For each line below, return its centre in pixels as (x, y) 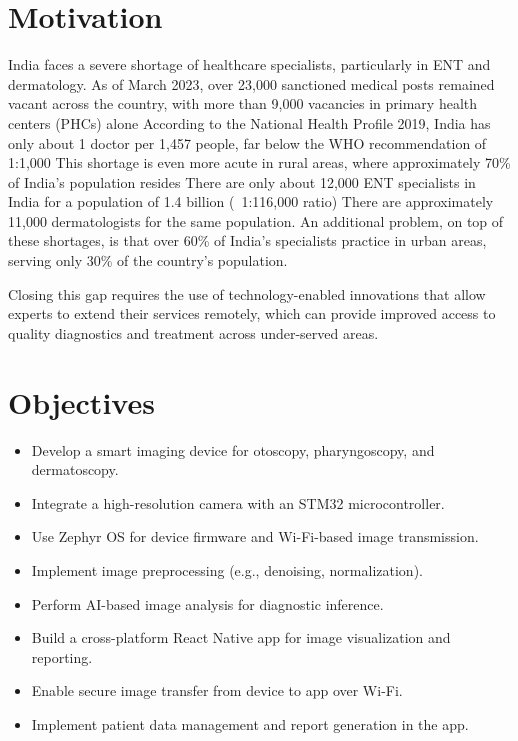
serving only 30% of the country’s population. (148, 260)
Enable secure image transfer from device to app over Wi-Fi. (217, 690)
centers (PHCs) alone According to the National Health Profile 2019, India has (249, 122)
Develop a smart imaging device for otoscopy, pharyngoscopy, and (233, 449)
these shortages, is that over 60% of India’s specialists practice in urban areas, (247, 240)
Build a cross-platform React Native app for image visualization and (241, 637)
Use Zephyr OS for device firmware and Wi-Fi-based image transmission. (255, 536)
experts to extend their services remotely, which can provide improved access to (252, 313)
